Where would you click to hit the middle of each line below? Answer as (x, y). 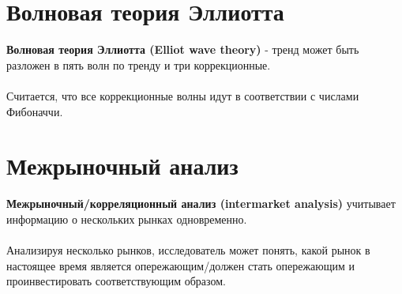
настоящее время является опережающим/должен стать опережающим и (181, 265)
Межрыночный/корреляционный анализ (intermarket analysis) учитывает (201, 204)
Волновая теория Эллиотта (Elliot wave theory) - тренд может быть (183, 49)
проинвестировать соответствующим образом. (116, 281)
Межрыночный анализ (122, 166)
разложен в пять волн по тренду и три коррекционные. (139, 64)
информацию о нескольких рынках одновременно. (127, 219)
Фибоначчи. (35, 111)
